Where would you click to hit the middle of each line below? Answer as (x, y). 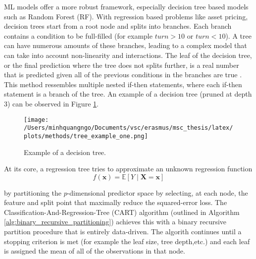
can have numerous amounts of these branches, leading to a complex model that (126, 45)
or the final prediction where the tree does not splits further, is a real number (122, 65)
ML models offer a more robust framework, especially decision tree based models (126, 6)
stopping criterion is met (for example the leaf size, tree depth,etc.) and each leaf (127, 241)
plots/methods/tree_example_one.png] (86, 136)
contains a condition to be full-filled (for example (78, 35)
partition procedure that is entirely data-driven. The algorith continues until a (123, 232)
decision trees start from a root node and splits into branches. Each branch (118, 26)
